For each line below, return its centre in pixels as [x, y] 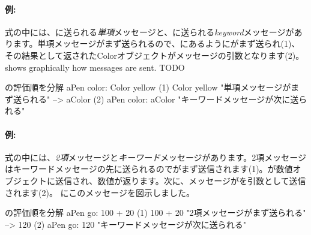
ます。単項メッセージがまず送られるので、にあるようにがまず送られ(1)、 [156, 43]
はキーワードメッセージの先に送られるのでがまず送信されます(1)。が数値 [149, 169]
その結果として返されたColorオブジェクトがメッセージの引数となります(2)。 [155, 55]
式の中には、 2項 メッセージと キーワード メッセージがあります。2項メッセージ [155, 157]
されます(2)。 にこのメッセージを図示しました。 [100, 192]
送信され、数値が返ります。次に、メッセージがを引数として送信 [180, 180]
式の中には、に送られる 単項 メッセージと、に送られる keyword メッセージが [149, 31]
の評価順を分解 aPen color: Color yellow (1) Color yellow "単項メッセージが [148, 87]
